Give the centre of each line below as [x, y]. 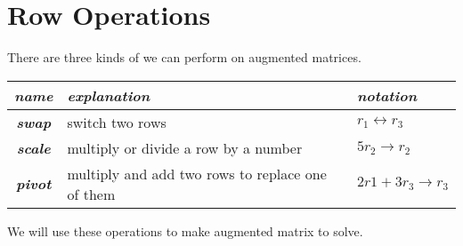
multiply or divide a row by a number [185, 147]
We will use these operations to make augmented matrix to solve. [185, 230]
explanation [109, 95]
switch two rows [117, 122]
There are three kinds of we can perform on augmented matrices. [184, 57]
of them [91, 194]
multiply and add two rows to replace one [197, 173]
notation [387, 95]
